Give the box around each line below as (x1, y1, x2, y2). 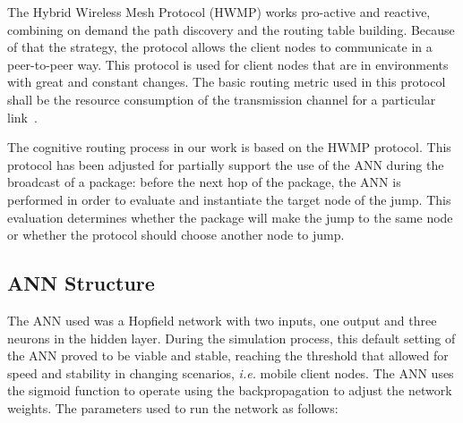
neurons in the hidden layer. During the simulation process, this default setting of (7, 328, 456, 347)
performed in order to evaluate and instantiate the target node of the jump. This (7, 190, 451, 208)
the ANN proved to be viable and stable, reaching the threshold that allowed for (7, 346, 449, 365)
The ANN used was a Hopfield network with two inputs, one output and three (7, 310, 437, 329)
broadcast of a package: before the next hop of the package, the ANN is (7, 173, 401, 191)
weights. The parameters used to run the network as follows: (7, 398, 339, 417)
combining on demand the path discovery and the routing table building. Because (7, 20, 455, 38)
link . (7, 107, 38, 126)
